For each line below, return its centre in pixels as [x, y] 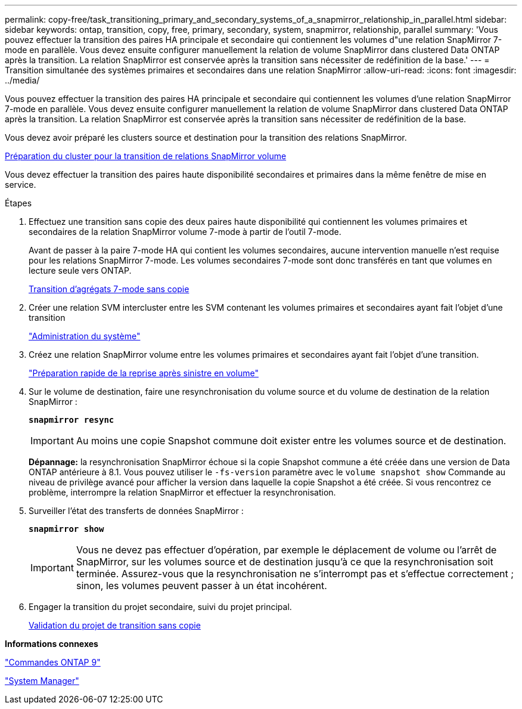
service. [21, 185]
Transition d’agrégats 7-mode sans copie [109, 289]
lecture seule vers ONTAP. [80, 270]
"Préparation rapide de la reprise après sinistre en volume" [144, 373]
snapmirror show [66, 529]
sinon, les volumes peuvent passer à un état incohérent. [201, 586]
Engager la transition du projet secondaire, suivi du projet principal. [160, 607]
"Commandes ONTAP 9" [53, 662]
